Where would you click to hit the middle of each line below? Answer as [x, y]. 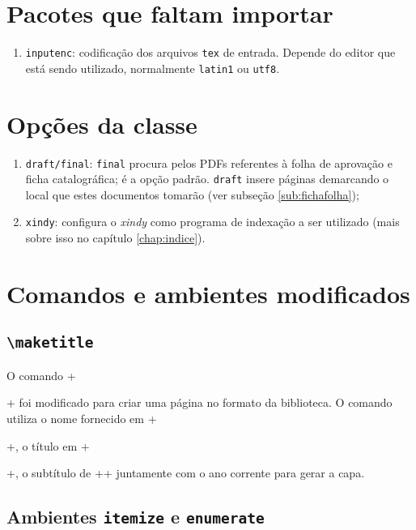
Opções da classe [102, 124]
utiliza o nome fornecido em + [82, 419]
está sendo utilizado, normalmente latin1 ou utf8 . [153, 68]
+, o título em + [48, 445]
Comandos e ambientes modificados [208, 293]
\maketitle [50, 343]
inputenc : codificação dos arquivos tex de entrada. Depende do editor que [210, 52]
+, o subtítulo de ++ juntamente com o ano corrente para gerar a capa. [186, 473]
